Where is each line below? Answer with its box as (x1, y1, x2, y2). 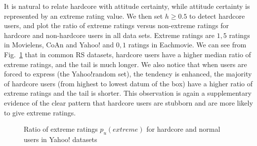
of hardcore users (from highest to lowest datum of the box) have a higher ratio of (4, 78, 253, 88)
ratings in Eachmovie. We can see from (128, 39, 247, 50)
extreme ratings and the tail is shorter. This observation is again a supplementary (4, 88, 252, 98)
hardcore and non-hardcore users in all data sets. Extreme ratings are (4, 30, 214, 40)
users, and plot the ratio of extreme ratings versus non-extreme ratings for (4, 20, 229, 31)
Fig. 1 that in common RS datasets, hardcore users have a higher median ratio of (4, 49, 251, 59)
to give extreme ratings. (4, 107, 76, 117)
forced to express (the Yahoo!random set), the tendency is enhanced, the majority (4, 69, 252, 79)
